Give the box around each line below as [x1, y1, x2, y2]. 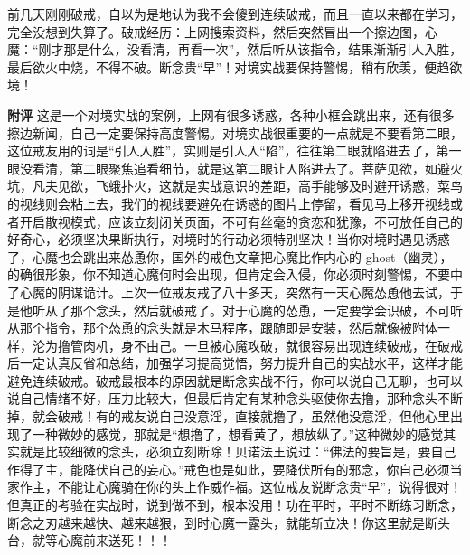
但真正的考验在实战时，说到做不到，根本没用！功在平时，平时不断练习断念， [7, 495, 463, 514]
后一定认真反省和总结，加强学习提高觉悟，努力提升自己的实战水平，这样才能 [7, 353, 463, 372]
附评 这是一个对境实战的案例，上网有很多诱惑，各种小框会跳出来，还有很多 [7, 105, 455, 124]
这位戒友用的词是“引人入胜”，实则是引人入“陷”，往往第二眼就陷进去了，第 [7, 141, 449, 160]
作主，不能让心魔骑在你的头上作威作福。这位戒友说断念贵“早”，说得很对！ [19, 477, 463, 496]
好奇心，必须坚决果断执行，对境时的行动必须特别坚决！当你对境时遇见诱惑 [7, 230, 450, 249]
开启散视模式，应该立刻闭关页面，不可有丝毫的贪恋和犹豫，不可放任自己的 [19, 212, 463, 230]
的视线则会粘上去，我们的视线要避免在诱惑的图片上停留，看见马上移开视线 [7, 193, 450, 212]
